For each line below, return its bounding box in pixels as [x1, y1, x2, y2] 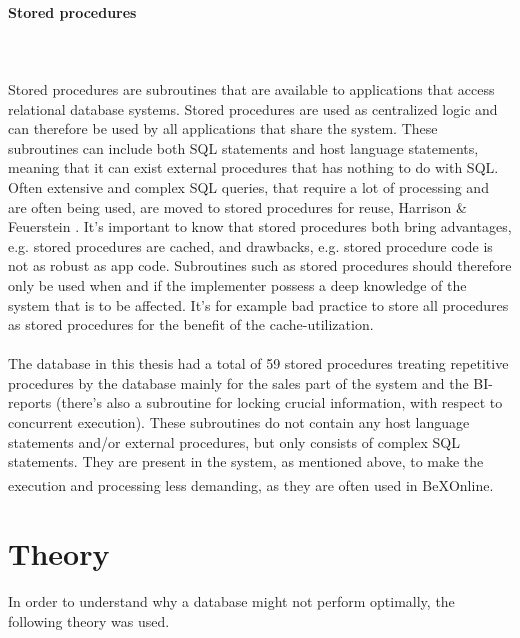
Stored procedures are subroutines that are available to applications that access [8, 78, 495, 99]
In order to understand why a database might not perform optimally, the [8, 591, 455, 612]
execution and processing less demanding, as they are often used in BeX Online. [8, 474, 494, 495]
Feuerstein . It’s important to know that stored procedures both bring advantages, [8, 216, 512, 237]
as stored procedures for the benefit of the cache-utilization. [8, 314, 374, 335]
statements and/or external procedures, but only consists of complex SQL [8, 431, 460, 452]
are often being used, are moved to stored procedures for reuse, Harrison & [8, 196, 467, 217]
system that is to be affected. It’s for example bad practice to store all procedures [8, 294, 509, 315]
